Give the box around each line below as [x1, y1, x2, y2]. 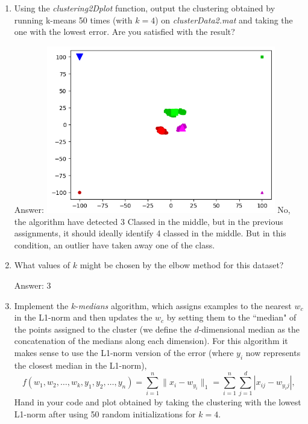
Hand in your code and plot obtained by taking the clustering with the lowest [14, 396, 301, 408]
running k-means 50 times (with [14, 13, 133, 26]
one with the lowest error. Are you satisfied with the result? [14, 25, 235, 38]
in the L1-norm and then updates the [14, 311, 152, 324]
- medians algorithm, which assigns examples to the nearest [75, 299, 292, 312]
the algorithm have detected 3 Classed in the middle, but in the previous [14, 215, 283, 227]
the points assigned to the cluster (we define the [14, 322, 192, 335]
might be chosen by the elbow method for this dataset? [80, 259, 284, 271]
